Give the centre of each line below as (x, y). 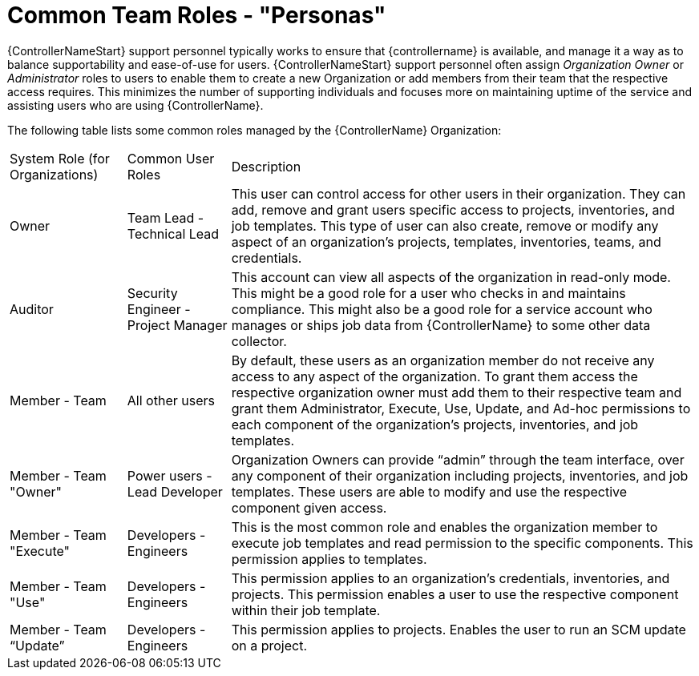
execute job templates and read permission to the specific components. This (462, 543)
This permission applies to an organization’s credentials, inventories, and (451, 578)
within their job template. (306, 610)
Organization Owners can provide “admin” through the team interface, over (458, 459)
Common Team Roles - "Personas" (197, 15)
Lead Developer (175, 491)
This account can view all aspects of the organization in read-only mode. (451, 277)
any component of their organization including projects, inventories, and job (460, 475)
